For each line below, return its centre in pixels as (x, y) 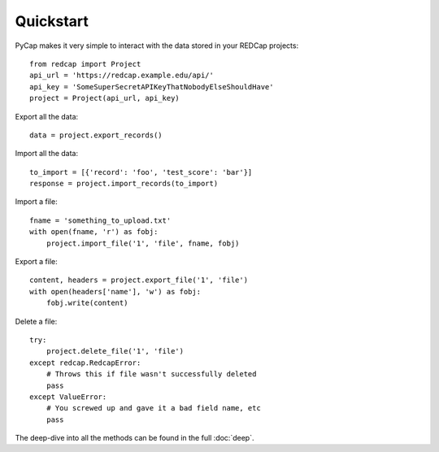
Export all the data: (47, 116)
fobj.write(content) (87, 303)
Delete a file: (36, 321)
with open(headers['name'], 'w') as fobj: (115, 291)
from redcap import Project (85, 64)
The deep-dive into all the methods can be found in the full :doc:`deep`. (135, 438)
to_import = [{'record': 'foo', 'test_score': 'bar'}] (141, 172)
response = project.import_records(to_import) (124, 184)
